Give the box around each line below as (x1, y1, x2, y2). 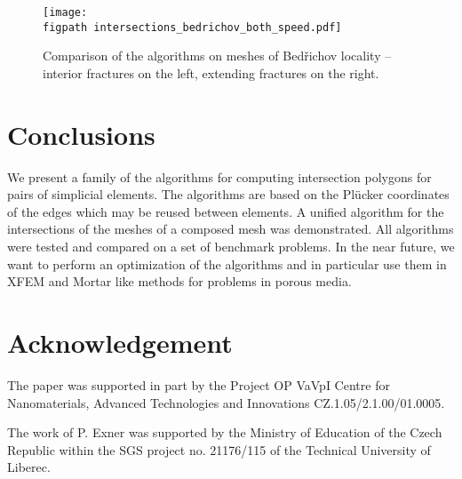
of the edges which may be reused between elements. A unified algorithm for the (7, 202, 444, 220)
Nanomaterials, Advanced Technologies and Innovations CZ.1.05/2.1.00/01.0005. (7, 393, 445, 411)
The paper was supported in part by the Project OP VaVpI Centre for (7, 375, 390, 394)
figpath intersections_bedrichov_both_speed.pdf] (43, 20, 342, 34)
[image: (43, 6, 88, 19)
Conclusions (7, 116, 155, 152)
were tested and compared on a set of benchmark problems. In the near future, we (7, 237, 455, 255)
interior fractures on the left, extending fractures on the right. (43, 63, 379, 82)
